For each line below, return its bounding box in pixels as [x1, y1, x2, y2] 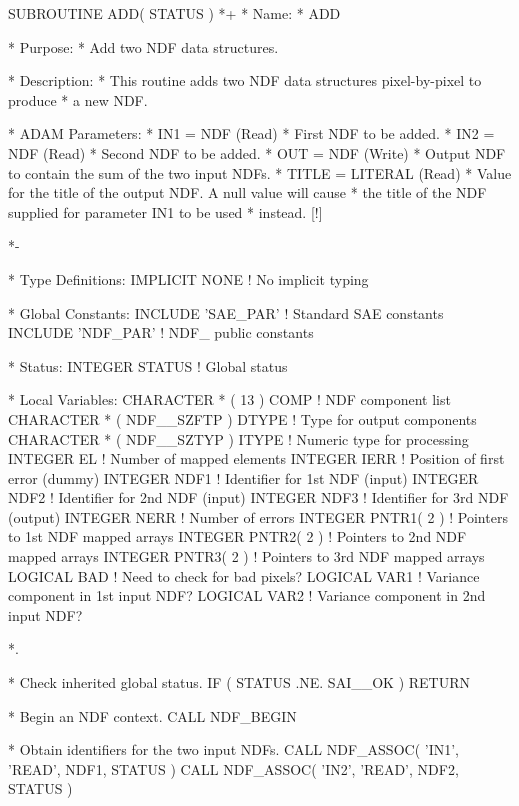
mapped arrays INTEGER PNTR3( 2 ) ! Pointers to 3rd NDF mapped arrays [8, 546, 485, 567]
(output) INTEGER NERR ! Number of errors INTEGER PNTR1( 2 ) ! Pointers [8, 506, 508, 527]
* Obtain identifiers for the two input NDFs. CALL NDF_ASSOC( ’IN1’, [8, 739, 459, 760]
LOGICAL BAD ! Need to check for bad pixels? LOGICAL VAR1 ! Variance [8, 565, 480, 586]
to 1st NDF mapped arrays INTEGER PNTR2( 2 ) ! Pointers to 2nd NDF [8, 526, 467, 547]
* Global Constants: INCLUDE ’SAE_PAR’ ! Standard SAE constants [8, 302, 444, 323]
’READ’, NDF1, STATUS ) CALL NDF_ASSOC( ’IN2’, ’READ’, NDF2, [8, 758, 459, 779]
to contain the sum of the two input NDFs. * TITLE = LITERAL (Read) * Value [8, 162, 512, 183]
